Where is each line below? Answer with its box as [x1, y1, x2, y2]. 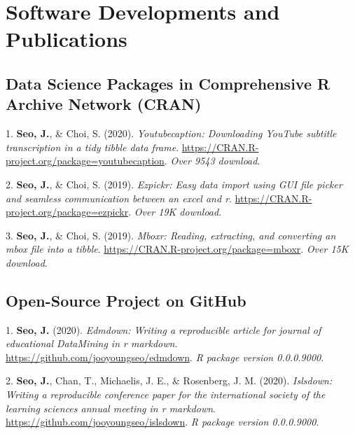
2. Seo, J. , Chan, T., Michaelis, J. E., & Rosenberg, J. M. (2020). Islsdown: [6, 373, 333, 388]
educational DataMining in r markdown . [6, 336, 178, 351]
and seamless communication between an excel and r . [6, 190, 232, 205]
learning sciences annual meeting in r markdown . [6, 400, 216, 415]
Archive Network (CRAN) [6, 93, 202, 115]
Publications [6, 24, 127, 53]
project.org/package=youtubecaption [6, 153, 165, 168]
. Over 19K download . [128, 204, 222, 219]
